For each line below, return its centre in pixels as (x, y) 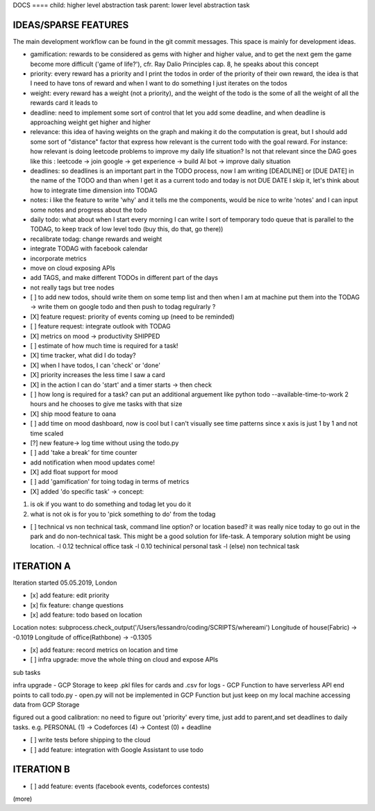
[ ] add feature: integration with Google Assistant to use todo (117, 749)
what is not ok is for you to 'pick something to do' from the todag (123, 514)
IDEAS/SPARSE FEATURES (71, 25)
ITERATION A (42, 566)
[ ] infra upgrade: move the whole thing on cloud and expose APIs (124, 660)
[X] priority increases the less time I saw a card (98, 375)
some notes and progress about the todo (89, 210)
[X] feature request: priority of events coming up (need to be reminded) (133, 317)
